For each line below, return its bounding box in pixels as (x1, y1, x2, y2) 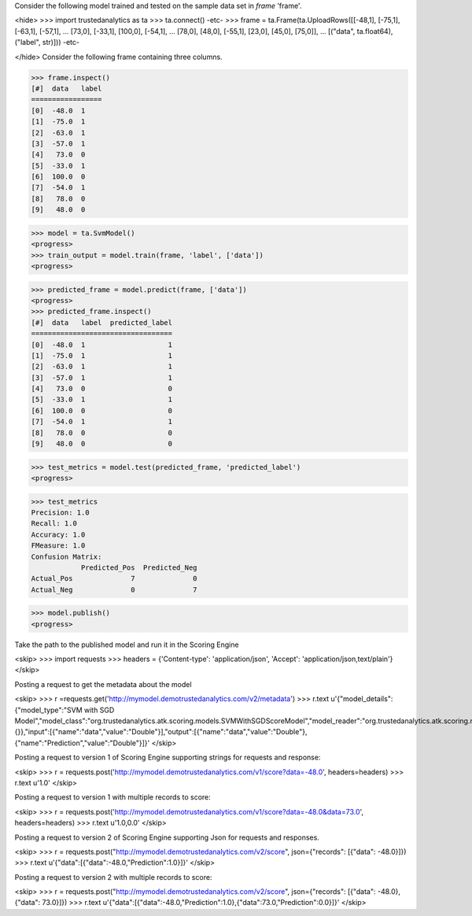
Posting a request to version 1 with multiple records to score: (14, 792, 212, 802)
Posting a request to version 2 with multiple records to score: (14, 872, 212, 881)
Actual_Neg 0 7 (31, 585, 197, 594)
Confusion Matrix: (31, 552, 102, 561)
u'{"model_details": (330, 694, 393, 704)
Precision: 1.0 (31, 508, 90, 517)
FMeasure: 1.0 (31, 541, 86, 550)
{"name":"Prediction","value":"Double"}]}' (14, 738, 150, 748)
